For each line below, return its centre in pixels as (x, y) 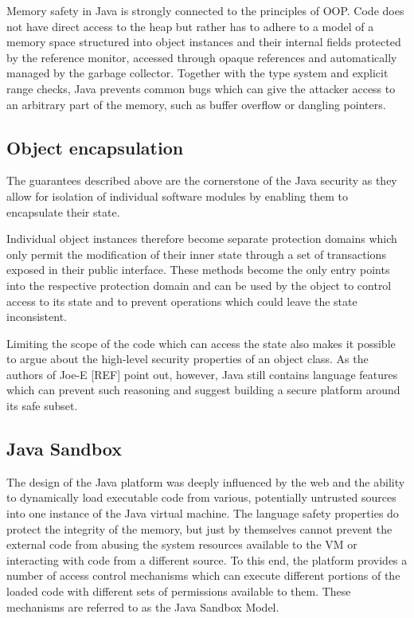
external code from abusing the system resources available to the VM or (182, 544)
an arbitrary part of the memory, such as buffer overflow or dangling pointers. (196, 104)
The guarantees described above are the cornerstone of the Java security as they (202, 180)
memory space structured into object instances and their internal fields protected (204, 42)
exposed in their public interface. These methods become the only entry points (198, 270)
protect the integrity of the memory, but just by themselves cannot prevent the (199, 528)
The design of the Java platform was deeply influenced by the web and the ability (206, 481)
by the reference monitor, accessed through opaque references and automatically (202, 57)
